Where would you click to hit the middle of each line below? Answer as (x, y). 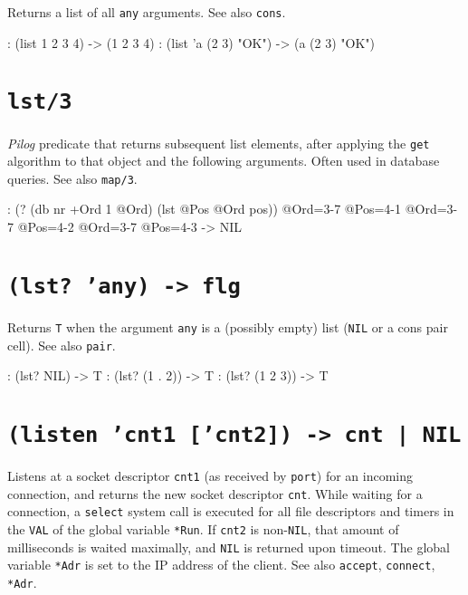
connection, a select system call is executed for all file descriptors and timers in (231, 511)
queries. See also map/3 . (72, 178)
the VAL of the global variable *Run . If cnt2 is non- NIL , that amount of (203, 528)
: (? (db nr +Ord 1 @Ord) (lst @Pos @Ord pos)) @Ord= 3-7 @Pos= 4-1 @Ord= (227, 209)
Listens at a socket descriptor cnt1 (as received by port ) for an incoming (210, 475)
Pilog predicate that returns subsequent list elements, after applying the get (219, 143)
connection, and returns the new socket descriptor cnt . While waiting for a (215, 493)
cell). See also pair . (62, 345)
